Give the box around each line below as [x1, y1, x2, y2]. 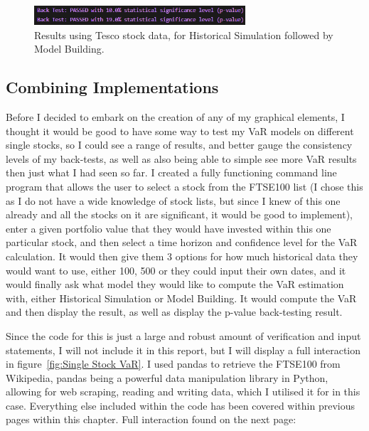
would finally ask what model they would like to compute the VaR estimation [6, 277, 344, 292]
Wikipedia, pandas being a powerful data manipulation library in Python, [6, 370, 328, 385]
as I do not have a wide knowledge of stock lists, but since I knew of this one [6, 193, 341, 208]
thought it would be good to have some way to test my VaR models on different [6, 123, 354, 138]
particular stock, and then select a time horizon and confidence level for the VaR [6, 235, 358, 250]
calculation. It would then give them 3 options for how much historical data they [6, 248, 358, 263]
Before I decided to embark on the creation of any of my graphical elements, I [6, 110, 345, 124]
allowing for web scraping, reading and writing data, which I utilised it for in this [6, 384, 360, 399]
